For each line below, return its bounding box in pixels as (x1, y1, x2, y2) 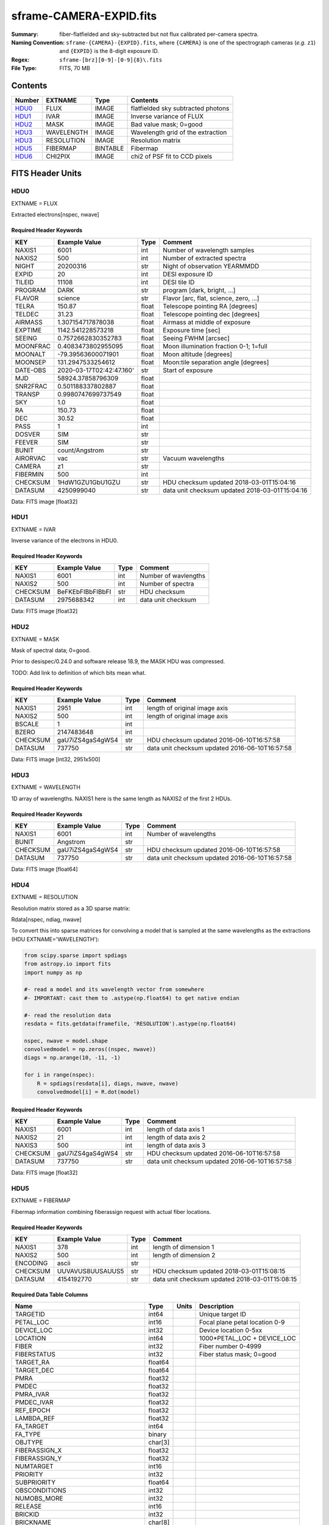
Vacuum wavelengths (162, 454, 225, 462)
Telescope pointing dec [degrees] (162, 310, 260, 318)
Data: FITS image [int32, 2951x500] (11, 756, 101, 763)
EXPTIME (15, 326, 42, 334)
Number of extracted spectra (162, 254, 247, 262)
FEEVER (15, 438, 38, 447)
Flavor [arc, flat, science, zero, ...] (162, 293, 260, 302)
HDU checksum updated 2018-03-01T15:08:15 (152, 1266, 286, 1275)
